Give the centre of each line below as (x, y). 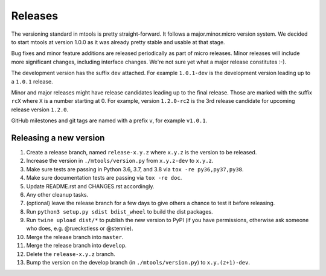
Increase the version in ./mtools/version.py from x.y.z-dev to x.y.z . (120, 161)
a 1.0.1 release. (32, 81)
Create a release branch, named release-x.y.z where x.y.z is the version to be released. (142, 152)
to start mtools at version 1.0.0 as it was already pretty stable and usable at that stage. (118, 42)
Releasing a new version (58, 138)
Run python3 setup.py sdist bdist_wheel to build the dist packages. (120, 211)
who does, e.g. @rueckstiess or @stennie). (80, 228)
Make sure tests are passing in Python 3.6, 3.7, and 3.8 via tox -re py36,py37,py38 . (135, 169)
